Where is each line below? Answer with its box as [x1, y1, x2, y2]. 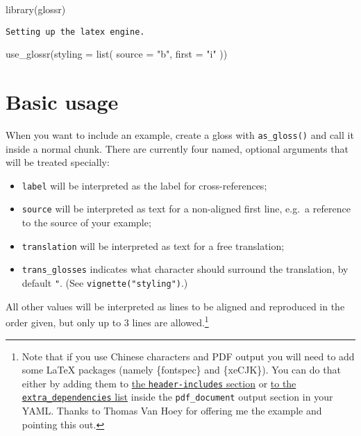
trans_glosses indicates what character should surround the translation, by [22, 262, 349, 276]
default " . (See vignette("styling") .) [22, 276, 188, 290]
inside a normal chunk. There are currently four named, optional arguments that [6, 141, 349, 156]
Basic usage [6, 87, 119, 116]
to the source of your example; [22, 215, 151, 230]
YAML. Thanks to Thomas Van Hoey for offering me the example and [22, 403, 322, 418]
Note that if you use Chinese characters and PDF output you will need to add [22, 349, 355, 363]
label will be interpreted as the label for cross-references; [22, 178, 267, 192]
